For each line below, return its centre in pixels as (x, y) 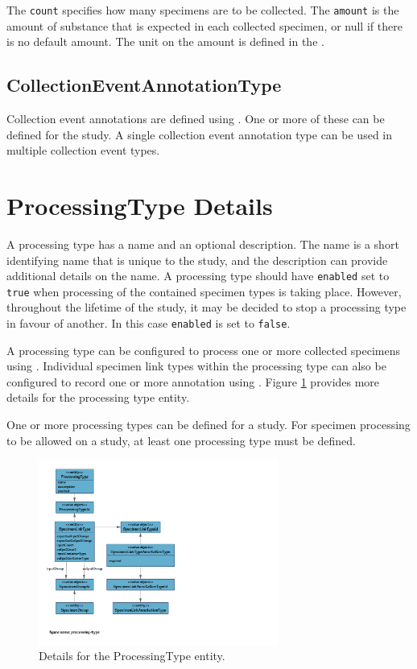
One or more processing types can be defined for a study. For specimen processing (208, 425)
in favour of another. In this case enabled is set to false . (149, 323)
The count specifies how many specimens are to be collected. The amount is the (203, 10)
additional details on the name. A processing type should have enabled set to (198, 276)
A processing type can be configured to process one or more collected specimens (204, 350)
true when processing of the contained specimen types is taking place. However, (204, 291)
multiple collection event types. (83, 150)
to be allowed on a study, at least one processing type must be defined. (182, 440)
